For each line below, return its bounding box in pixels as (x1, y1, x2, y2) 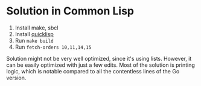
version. (6, 74, 27, 81)
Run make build (14, 37, 54, 44)
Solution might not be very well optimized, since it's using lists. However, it (6, 55, 192, 62)
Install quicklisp (14, 30, 54, 37)
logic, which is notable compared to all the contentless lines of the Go (6, 67, 180, 75)
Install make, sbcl (14, 24, 59, 31)
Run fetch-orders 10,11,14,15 (14, 43, 92, 51)
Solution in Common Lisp (6, 4, 135, 18)
